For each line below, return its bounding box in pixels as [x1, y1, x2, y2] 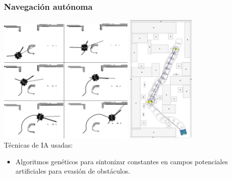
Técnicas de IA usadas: [4, 140, 73, 150]
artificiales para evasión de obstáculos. [15, 166, 130, 176]
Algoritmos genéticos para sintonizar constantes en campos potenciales [15, 156, 228, 166]
